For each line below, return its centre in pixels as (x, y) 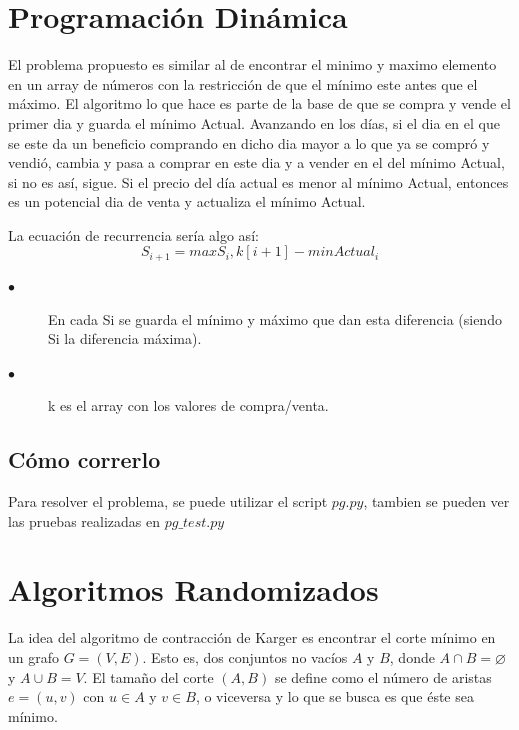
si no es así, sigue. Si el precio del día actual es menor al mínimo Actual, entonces (258, 181)
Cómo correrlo (84, 459)
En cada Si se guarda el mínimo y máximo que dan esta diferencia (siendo (275, 318)
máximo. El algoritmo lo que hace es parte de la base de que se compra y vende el (259, 103)
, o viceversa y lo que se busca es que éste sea (334, 696)
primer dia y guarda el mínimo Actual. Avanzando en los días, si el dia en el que (254, 122)
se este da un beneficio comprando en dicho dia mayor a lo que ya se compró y (249, 142)
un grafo (34, 657)
